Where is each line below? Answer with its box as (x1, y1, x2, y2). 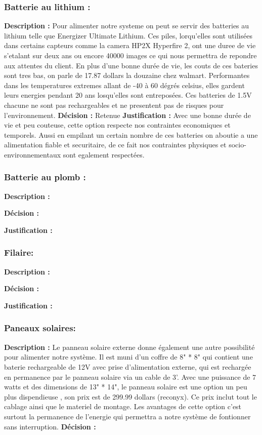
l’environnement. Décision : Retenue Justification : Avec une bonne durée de (4, 109, 251, 120)
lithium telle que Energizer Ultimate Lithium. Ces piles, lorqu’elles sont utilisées (4, 30, 252, 41)
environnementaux (4, 149, 61, 160)
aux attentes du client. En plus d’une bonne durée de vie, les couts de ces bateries (4, 60, 258, 70)
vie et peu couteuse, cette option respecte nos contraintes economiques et (4, 120, 231, 130)
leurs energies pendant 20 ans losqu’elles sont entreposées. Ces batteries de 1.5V (4, 90, 252, 100)
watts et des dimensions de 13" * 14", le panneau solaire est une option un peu (4, 381, 247, 392)
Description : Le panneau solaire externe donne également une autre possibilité (4, 341, 255, 352)
